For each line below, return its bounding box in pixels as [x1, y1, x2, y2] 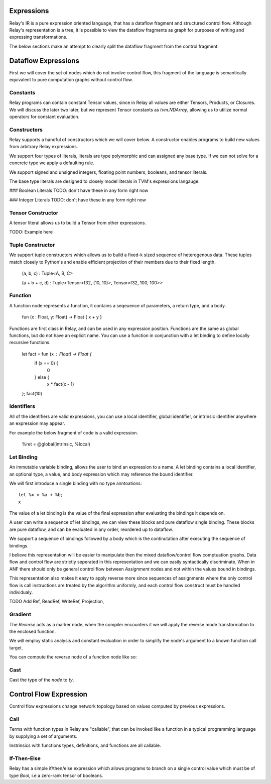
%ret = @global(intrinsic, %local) [22, 441, 90, 447]
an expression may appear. [9, 420, 65, 426]
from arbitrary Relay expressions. [9, 144, 78, 150]
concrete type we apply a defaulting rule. [9, 160, 95, 166]
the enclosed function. [9, 628, 56, 634]
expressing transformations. [9, 34, 68, 40]
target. [9, 644, 23, 650]
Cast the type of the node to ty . [9, 677, 74, 683]
